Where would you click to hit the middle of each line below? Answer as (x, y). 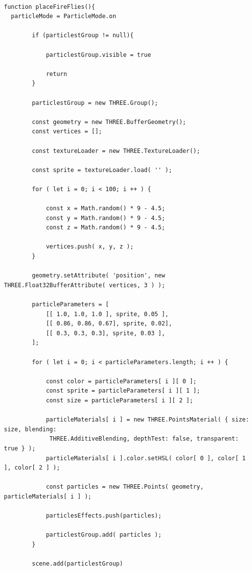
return (56, 74)
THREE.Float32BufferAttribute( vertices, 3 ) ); (85, 285)
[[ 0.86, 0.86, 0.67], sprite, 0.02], (109, 324)
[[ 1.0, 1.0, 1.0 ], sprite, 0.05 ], (107, 314)
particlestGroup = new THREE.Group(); (95, 103)
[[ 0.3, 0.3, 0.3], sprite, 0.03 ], (105, 333)
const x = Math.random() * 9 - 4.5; (105, 209)
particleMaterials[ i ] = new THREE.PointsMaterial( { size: (148, 420)
